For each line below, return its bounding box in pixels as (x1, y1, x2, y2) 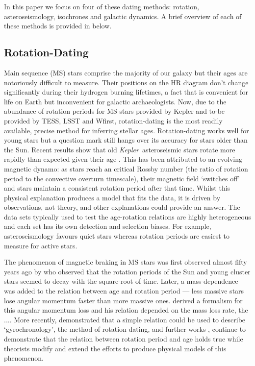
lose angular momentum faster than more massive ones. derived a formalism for (4, 295, 243, 305)
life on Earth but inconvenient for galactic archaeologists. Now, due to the (4, 96, 227, 106)
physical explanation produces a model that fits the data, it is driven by (4, 192, 221, 202)
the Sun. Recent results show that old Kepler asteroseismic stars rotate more (4, 144, 235, 154)
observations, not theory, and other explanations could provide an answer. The (4, 202, 240, 212)
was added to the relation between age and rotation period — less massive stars (4, 286, 244, 296)
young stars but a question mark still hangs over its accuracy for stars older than (4, 135, 248, 145)
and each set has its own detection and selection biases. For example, (4, 221, 211, 231)
